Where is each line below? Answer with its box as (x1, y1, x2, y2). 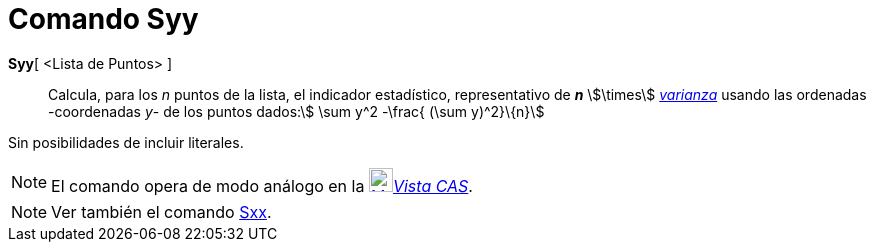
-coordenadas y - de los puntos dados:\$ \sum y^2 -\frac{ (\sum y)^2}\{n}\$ (48, 102, 545, 120)
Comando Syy (8, 2, 199, 36)
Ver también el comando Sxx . (51, 201, 272, 222)
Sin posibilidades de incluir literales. (8, 133, 244, 151)
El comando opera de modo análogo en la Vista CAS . (51, 175, 473, 196)
